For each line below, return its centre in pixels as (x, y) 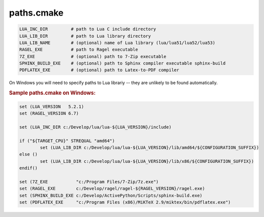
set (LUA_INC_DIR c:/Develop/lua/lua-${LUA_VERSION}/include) (95, 127)
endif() (28, 168)
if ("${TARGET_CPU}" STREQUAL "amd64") (67, 141)
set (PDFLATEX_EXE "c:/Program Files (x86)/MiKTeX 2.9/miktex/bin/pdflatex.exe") (125, 202)
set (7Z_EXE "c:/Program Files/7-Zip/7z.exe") (89, 182)
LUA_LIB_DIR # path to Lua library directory (85, 36)
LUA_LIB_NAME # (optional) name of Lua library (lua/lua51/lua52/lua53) (117, 43)
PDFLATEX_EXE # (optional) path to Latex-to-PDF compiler (99, 70)
